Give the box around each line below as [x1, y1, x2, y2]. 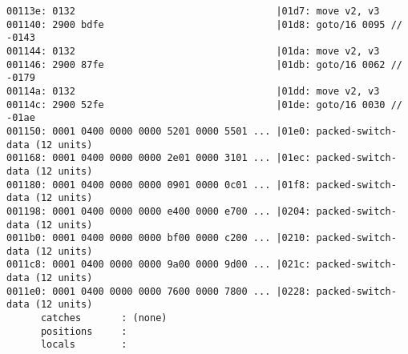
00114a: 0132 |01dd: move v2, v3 [6, 85, 380, 97]
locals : [40, 339, 127, 351]
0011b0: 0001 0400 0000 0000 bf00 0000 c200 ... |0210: [6, 232, 311, 244]
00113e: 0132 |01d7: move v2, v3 [6, 6, 380, 17]
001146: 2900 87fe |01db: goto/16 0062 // [6, 58, 402, 70]
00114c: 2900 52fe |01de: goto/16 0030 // [6, 99, 402, 111]
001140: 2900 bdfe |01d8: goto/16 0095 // [6, 18, 402, 30]
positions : [40, 325, 127, 337]
